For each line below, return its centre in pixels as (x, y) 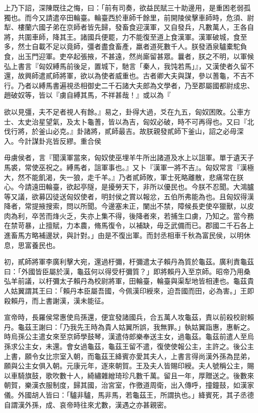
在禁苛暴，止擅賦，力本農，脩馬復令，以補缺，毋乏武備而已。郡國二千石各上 (129, 225)
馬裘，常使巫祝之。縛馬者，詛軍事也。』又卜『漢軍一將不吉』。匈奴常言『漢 (126, 167)
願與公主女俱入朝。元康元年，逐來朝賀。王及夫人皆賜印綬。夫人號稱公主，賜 (129, 366)
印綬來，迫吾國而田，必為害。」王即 (196, 291)
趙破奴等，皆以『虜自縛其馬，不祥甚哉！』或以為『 (87, 95)
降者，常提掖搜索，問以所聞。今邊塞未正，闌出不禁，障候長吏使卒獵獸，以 (126, 206)
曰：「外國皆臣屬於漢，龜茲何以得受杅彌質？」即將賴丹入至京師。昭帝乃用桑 (127, 271)
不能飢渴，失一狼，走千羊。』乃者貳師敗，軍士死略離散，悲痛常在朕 (134, 177)
